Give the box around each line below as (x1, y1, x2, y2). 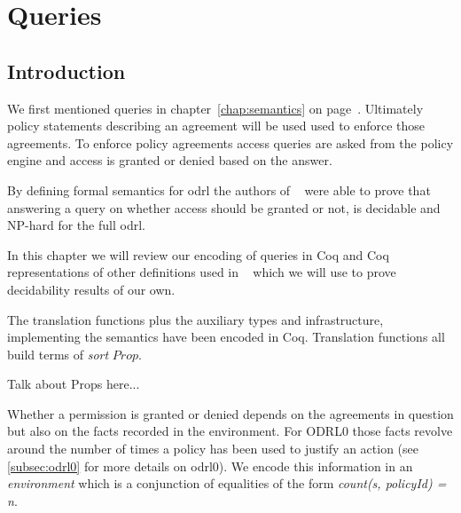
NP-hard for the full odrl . (7, 216, 145, 234)
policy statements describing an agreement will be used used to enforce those (7, 116, 426, 135)
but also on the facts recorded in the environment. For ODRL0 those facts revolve (7, 422, 453, 440)
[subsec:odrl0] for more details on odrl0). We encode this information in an (7, 456, 413, 475)
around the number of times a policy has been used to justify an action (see (7, 439, 419, 458)
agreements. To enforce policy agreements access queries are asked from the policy (7, 133, 454, 152)
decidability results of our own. (7, 280, 176, 298)
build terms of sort (7, 344, 109, 363)
